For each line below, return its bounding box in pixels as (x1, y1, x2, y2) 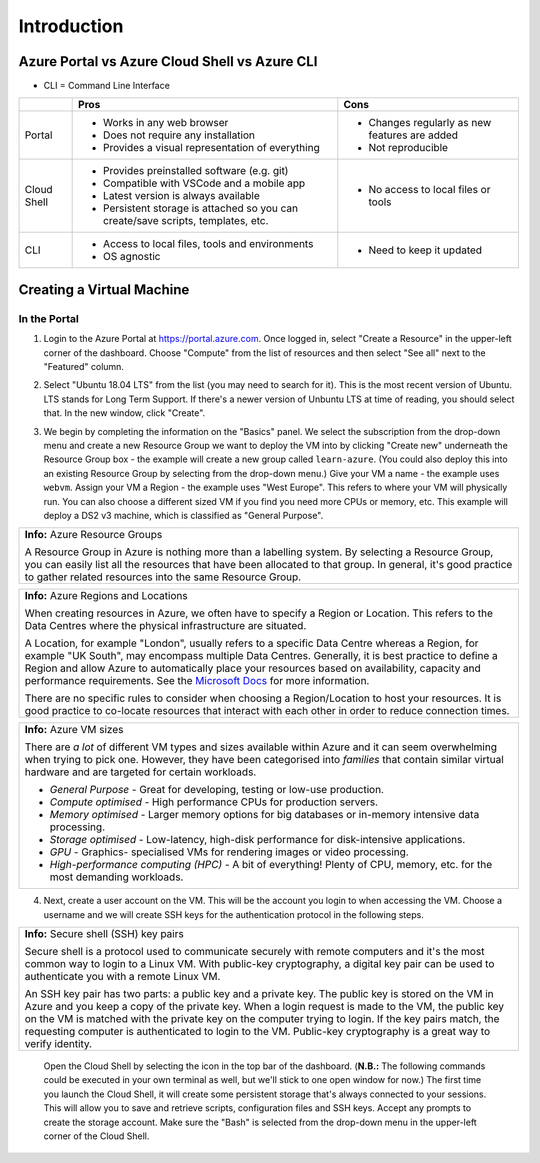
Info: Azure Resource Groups (24, 528, 163, 542)
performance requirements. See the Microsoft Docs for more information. (24, 674, 370, 688)
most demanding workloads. (49, 870, 184, 884)
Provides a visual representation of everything (103, 141, 320, 155)
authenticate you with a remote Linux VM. (24, 970, 221, 984)
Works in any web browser (103, 116, 229, 130)
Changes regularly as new (368, 116, 492, 130)
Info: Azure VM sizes (24, 723, 124, 737)
